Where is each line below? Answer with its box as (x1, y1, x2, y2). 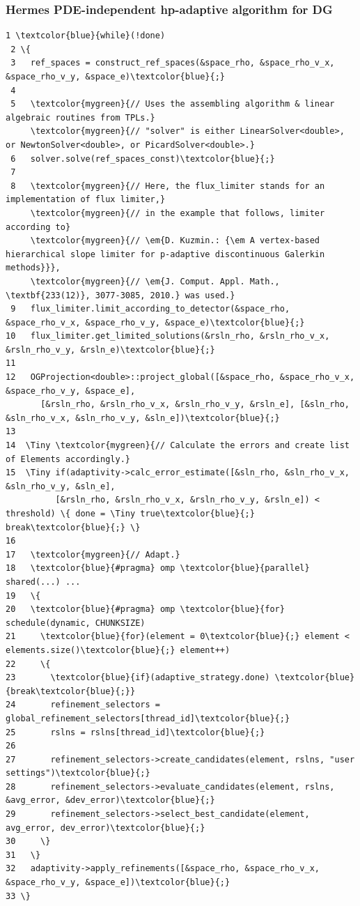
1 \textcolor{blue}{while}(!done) (6, 31, 166, 41)
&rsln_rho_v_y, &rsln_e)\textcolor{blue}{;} (6, 344, 215, 355)
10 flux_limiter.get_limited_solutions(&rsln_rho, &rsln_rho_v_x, (6, 331, 330, 341)
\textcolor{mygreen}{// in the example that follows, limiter (30, 208, 325, 218)
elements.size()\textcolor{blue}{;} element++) (6, 645, 230, 655)
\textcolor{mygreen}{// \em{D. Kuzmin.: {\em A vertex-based (30, 236, 320, 246)
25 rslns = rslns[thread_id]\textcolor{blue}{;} (6, 727, 265, 737)
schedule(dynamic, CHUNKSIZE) (6, 617, 146, 628)
